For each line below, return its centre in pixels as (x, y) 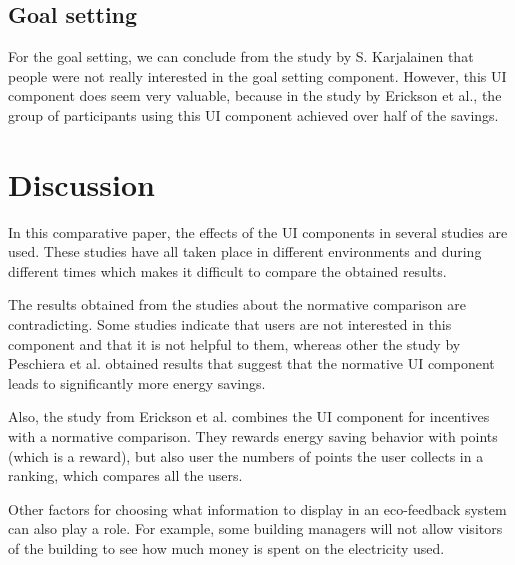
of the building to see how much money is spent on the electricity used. (226, 548)
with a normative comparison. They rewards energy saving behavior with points (253, 436)
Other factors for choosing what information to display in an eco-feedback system (257, 508)
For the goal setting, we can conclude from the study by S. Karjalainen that (241, 56)
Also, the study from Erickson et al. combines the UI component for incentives (249, 416)
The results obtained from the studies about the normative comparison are (237, 304)
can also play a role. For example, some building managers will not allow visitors (255, 528)
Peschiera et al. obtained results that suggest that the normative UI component (251, 363)
